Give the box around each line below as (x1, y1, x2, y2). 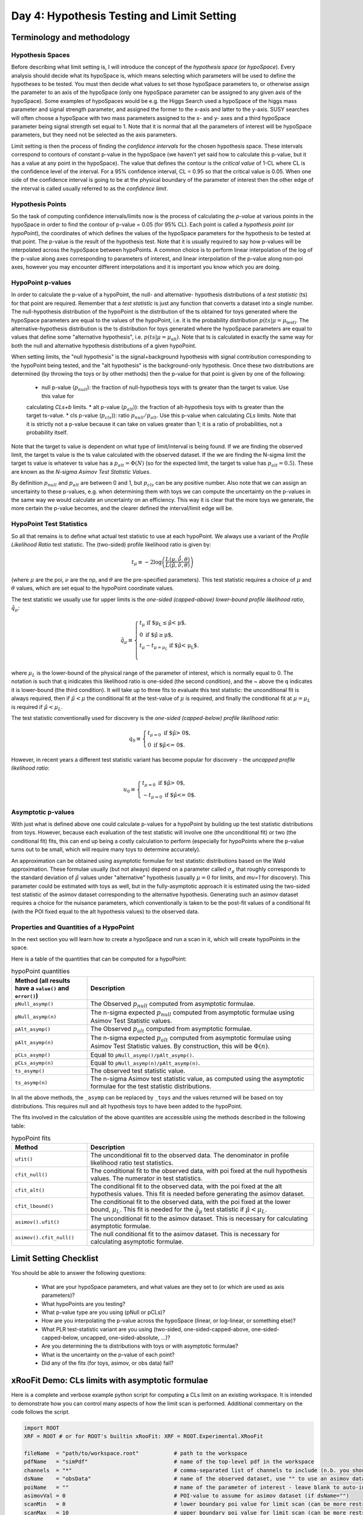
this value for (41, 392, 74, 399)
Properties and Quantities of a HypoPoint (11, 923, 134, 931)
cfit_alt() (15, 1187, 45, 1193)
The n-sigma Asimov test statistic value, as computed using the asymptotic (90, 1074, 305, 1083)
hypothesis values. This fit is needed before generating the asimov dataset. (90, 1190, 305, 1198)
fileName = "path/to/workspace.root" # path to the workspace (24, 1450, 247, 1457)
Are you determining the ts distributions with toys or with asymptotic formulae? (41, 1342, 238, 1350)
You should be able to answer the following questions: (11, 1270, 146, 1277)
